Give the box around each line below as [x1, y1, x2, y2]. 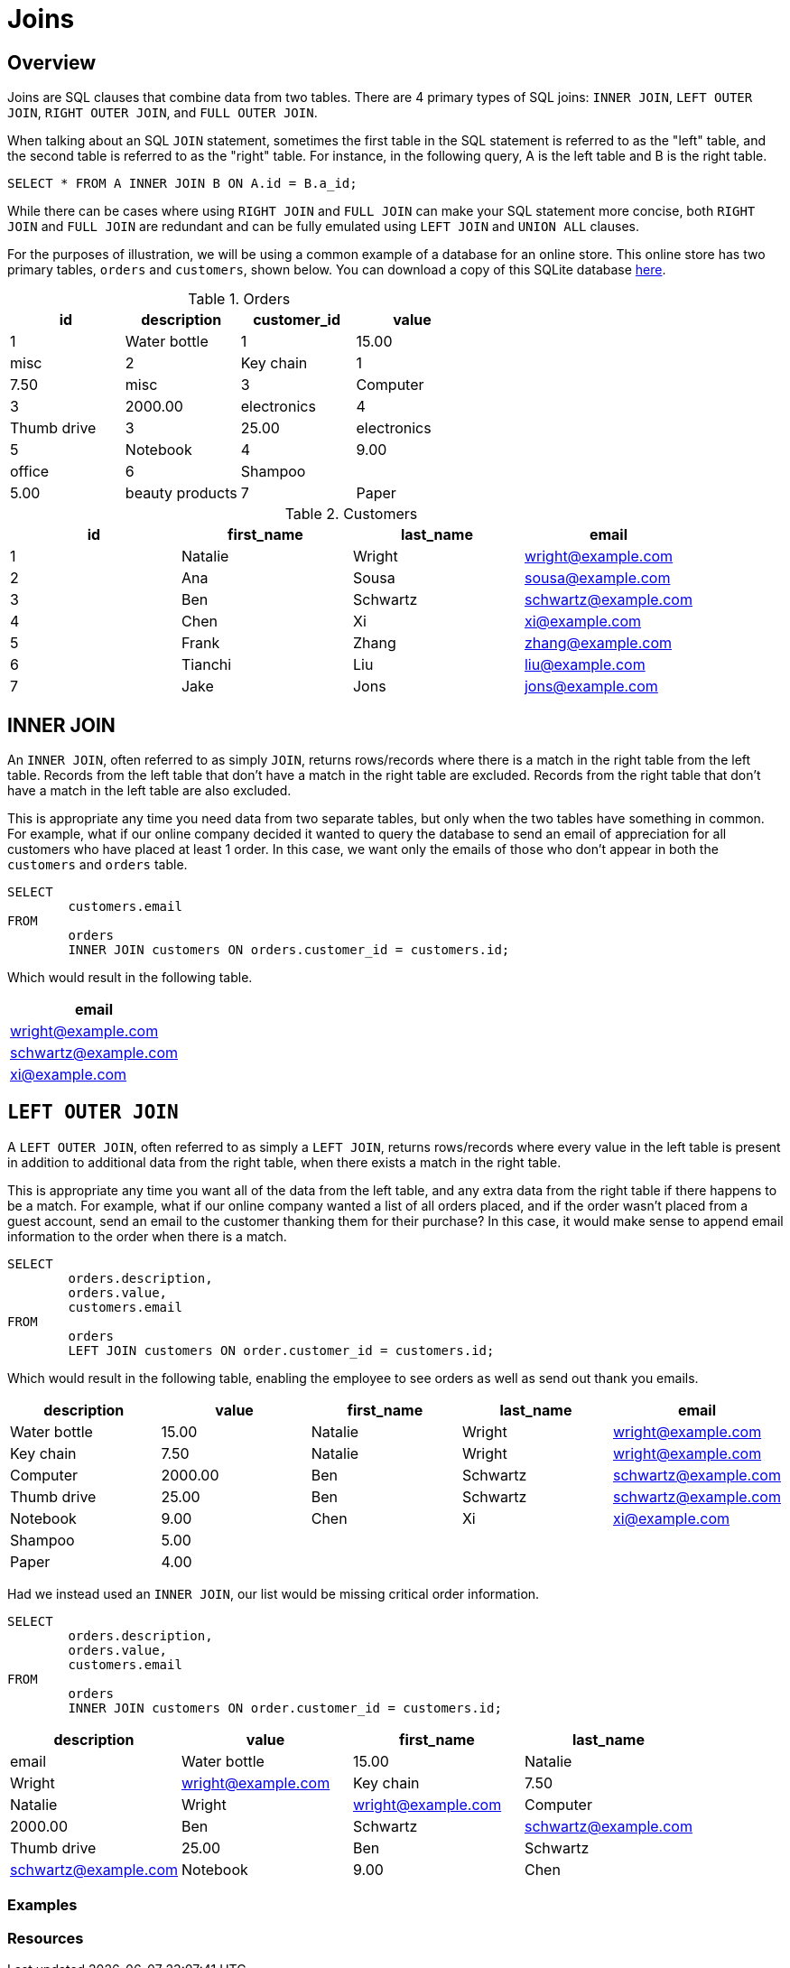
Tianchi [181, 655, 232, 674]
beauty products [125, 484, 237, 503]
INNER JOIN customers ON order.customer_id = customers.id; [68, 1700, 502, 1715]
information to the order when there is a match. [7, 1228, 287, 1244]
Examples [7, 1896, 78, 1915]
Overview [7, 51, 97, 74]
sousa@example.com [524, 569, 671, 588]
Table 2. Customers [284, 505, 418, 524]
